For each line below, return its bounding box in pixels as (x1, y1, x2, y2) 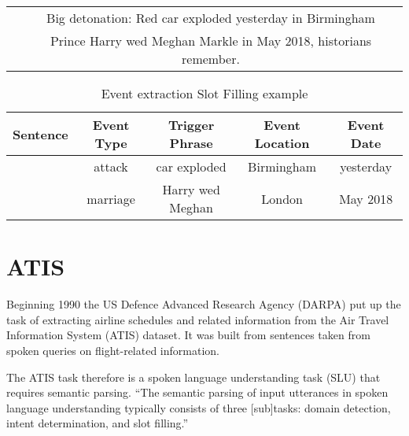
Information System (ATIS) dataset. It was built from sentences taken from (6, 327, 370, 343)
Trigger (168, 116, 215, 134)
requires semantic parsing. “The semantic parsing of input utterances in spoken (6, 384, 389, 401)
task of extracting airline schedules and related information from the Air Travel (6, 311, 389, 327)
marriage (87, 189, 135, 208)
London (261, 189, 303, 208)
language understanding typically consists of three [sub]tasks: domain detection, (6, 399, 391, 416)
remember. (182, 50, 240, 68)
